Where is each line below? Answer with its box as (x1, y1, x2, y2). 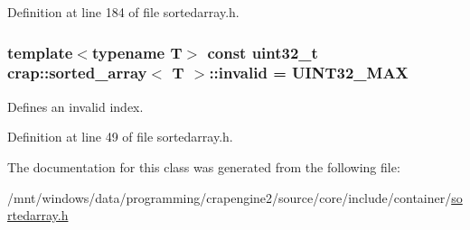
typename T (91, 41, 183, 63)
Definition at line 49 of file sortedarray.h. (7, 127, 233, 146)
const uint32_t (207, 41, 318, 63)
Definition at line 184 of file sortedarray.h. (7, 3, 240, 21)
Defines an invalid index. (7, 97, 144, 115)
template (7, 41, 73, 63)
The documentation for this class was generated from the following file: (7, 157, 400, 176)
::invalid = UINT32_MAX (209, 61, 409, 84)
